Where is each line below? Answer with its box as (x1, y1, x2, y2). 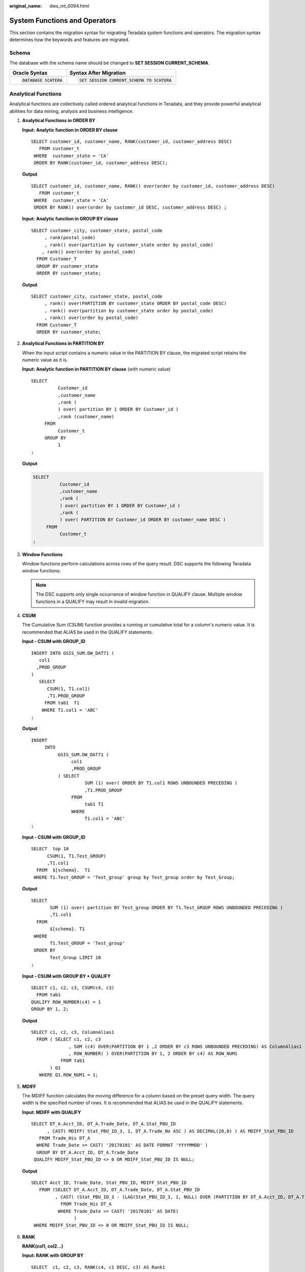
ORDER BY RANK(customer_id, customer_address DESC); (34, 160, 168, 166)
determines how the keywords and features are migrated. (9, 37, 130, 43)
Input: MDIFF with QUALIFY (22, 1109, 81, 1115)
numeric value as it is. (22, 357, 68, 363)
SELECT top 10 (31, 846, 69, 852)
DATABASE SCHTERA (22, 77, 63, 83)
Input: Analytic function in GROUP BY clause (22, 216, 118, 222)
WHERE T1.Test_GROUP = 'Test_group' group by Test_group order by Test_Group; (34, 874, 235, 880)
